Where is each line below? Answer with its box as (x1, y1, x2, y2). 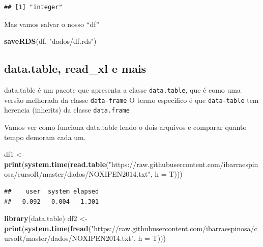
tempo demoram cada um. (4, 131, 86, 142)
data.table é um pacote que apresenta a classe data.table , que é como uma (4, 84, 241, 95)
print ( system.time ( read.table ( (4, 158, 109, 169)
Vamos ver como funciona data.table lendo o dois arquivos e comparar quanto (4, 121, 247, 132)
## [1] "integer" (4, 4, 63, 11)
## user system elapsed (4, 187, 99, 195)
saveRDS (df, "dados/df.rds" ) (4, 36, 97, 46)
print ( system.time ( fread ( (4, 223, 92, 233)
